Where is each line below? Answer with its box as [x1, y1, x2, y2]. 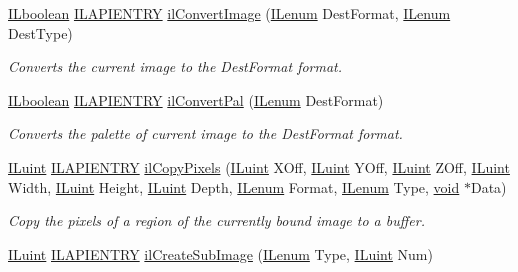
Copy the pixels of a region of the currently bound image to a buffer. [8, 210, 425, 231]
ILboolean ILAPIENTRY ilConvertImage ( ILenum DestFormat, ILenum [8, 3, 451, 23]
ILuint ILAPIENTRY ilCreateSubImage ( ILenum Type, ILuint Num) [8, 243, 433, 264]
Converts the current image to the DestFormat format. [8, 56, 343, 77]
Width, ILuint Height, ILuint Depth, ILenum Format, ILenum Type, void [8, 176, 460, 197]
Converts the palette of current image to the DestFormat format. [8, 123, 403, 144]
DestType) [8, 22, 73, 43]
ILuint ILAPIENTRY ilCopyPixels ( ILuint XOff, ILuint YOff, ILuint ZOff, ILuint [8, 156, 510, 177]
